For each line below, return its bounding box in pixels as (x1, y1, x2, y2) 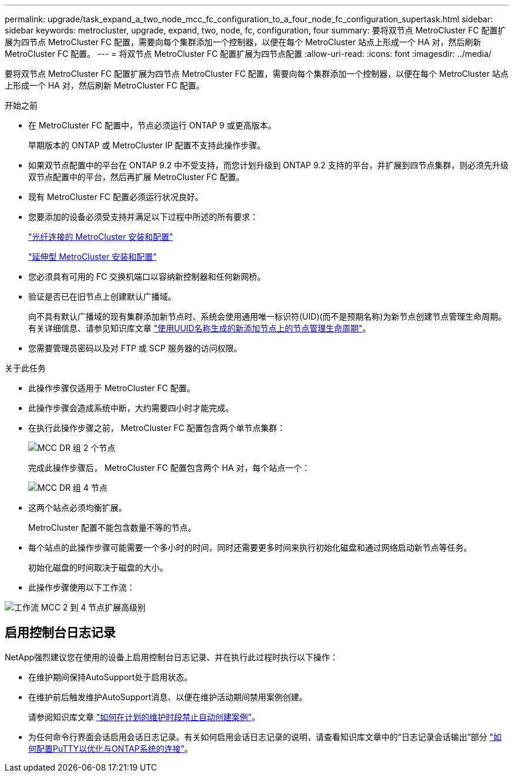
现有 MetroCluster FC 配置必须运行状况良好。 (28, 192, 204, 202)
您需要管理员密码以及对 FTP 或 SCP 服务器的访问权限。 (28, 343, 242, 353)
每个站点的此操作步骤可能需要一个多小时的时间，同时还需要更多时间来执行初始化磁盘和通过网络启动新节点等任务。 (28, 542, 472, 552)
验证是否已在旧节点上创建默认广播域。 (28, 291, 176, 301)
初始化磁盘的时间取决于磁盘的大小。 (28, 562, 168, 572)
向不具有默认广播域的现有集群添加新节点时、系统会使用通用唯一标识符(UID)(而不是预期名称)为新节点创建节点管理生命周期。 (28, 311, 506, 321)
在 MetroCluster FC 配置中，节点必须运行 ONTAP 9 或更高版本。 (28, 120, 276, 130)
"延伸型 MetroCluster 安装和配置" (28, 252, 157, 262)
